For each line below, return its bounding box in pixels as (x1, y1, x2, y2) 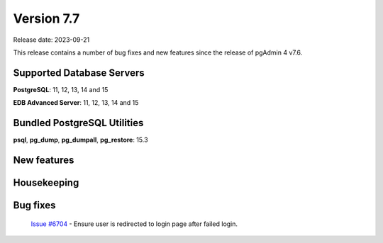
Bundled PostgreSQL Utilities (13, 117, 144, 129)
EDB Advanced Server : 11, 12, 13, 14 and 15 (13, 98, 139, 107)
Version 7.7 (13, 11, 80, 26)
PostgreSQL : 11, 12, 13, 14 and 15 (13, 85, 109, 94)
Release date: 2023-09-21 (13, 35, 90, 44)
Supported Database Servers (13, 67, 145, 79)
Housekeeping (13, 176, 79, 188)
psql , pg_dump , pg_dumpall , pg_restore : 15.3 (13, 135, 148, 145)
